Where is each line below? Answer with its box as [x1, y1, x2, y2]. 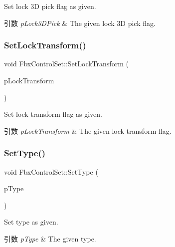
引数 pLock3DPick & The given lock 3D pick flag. [4, 17, 156, 28]
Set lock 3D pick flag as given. [4, 1, 96, 11]
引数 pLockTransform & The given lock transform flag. [4, 125, 172, 136]
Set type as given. [4, 217, 58, 227]
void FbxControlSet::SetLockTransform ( [4, 58, 129, 69]
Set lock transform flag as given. [4, 109, 103, 119]
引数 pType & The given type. [4, 233, 96, 244]
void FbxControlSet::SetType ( [4, 166, 98, 177]
